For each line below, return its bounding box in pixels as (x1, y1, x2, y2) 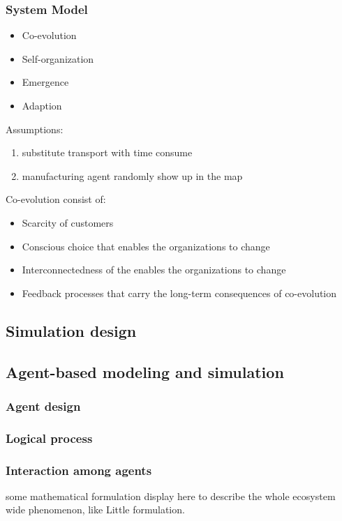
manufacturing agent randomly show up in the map (22, 168, 243, 183)
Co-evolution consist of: (6, 192, 106, 206)
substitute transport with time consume (22, 145, 193, 160)
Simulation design (6, 319, 137, 341)
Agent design (6, 397, 81, 414)
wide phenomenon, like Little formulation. (6, 502, 185, 517)
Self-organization (22, 51, 94, 66)
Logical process (6, 429, 93, 446)
